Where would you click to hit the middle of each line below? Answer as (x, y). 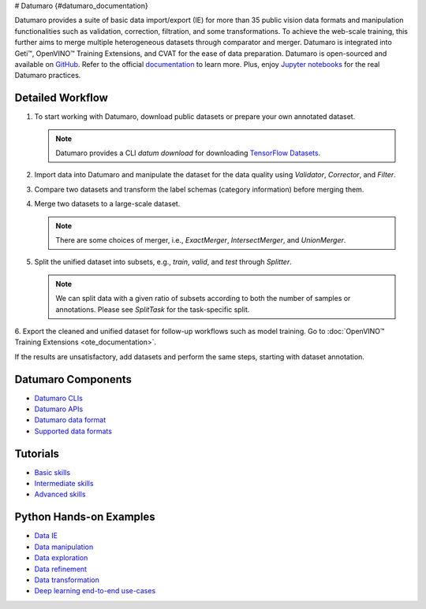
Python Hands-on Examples (85, 517)
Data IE (46, 536)
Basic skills (52, 472)
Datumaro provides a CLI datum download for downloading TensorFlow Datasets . (188, 153)
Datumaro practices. (48, 76)
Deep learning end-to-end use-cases (95, 591)
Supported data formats (73, 431)
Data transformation (67, 580)
